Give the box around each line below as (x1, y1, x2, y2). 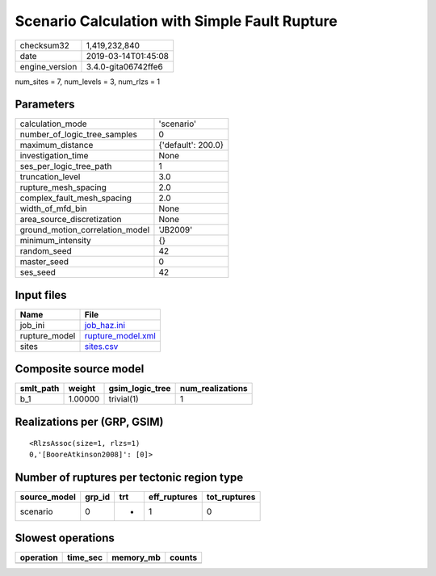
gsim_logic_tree (108, 383, 171, 394)
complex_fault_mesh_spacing (19, 192, 132, 204)
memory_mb (111, 552, 161, 563)
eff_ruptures (148, 491, 198, 502)
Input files (15, 288, 68, 302)
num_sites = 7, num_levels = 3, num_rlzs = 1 (15, 77, 161, 86)
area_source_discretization (19, 214, 122, 225)
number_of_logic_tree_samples (19, 129, 137, 141)
